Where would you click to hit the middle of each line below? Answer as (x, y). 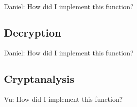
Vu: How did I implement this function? (63, 99)
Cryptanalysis (39, 78)
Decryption (33, 32)
